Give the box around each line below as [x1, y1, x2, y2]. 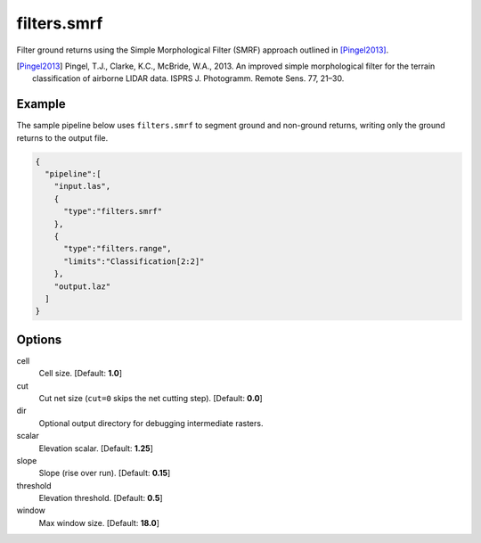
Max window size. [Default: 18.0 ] [38, 517, 160, 528]
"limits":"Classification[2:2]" [63, 256, 205, 267]
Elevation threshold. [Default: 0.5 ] [38, 493, 164, 504]
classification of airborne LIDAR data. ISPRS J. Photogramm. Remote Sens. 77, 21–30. [32, 73, 345, 84]
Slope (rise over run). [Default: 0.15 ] [38, 468, 171, 479]
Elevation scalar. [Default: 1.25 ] [38, 442, 153, 454]
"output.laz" [53, 281, 111, 292]
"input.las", [53, 181, 111, 192]
